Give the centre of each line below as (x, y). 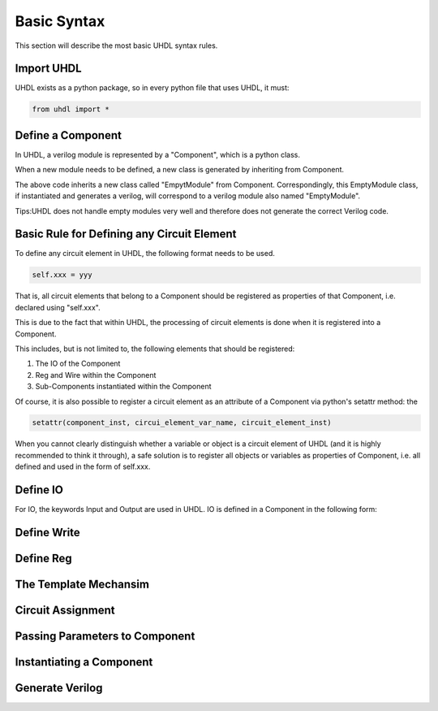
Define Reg (43, 558)
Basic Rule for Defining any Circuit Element (126, 234)
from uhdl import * (71, 109)
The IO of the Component (78, 364)
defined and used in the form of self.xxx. (83, 466)
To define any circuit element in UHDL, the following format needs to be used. (145, 254)
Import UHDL (48, 69)
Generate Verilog (59, 688)
